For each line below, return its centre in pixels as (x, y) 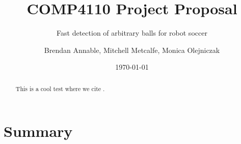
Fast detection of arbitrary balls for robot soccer (132, 33)
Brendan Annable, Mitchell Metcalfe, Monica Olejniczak (132, 50)
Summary (38, 131)
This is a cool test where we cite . (60, 88)
